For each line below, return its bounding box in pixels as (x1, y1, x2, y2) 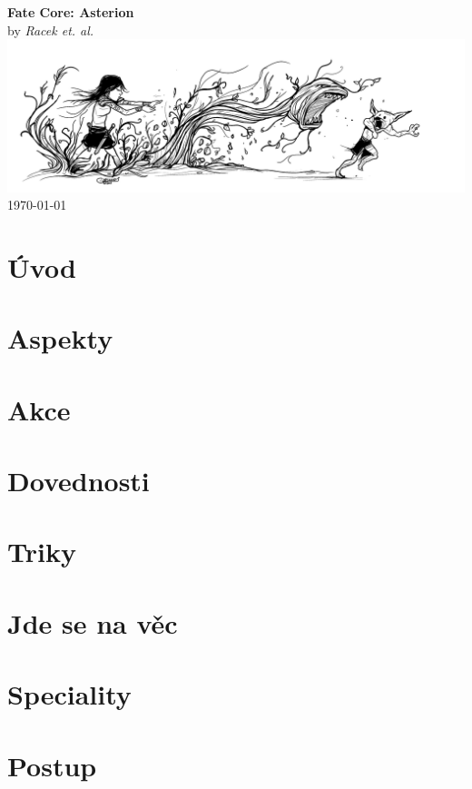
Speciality (7, 676, 132, 713)
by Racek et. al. (7, 20, 94, 39)
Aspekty (7, 320, 113, 357)
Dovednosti (7, 462, 150, 499)
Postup (7, 746, 97, 784)
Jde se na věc (7, 604, 178, 641)
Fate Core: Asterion (7, 3, 134, 21)
